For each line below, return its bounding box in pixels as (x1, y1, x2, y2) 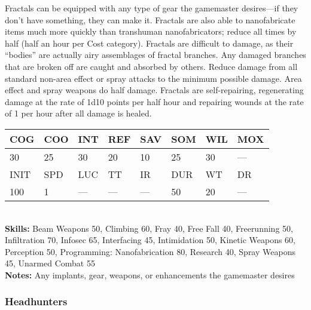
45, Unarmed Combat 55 (5, 257, 95, 269)
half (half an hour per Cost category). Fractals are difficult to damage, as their (5, 36, 294, 49)
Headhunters (5, 294, 68, 309)
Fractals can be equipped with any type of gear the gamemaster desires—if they (5, 2, 298, 14)
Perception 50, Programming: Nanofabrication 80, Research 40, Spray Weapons (5, 245, 295, 257)
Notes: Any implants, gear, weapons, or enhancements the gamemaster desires (5, 268, 295, 281)
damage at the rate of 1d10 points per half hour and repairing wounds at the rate (5, 95, 304, 108)
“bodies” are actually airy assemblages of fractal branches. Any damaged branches (5, 48, 306, 61)
